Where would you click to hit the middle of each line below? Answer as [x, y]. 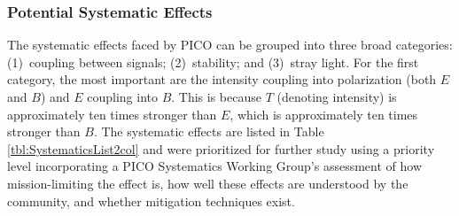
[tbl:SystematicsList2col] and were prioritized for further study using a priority [221, 148]
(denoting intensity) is [337, 96]
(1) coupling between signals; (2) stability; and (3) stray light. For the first [213, 62]
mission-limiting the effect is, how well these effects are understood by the [208, 183]
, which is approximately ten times [324, 114]
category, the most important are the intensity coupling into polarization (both [222, 79]
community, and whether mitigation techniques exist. [151, 201]
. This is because [216, 96]
